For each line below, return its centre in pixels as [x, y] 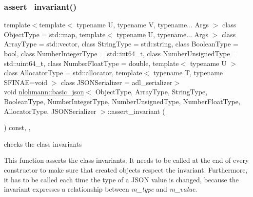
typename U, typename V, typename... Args [143, 25]
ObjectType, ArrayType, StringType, [151, 92]
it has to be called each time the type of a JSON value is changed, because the [121, 179]
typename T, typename [188, 73]
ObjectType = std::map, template [55, 34]
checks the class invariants [43, 143]
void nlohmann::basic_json [44, 92]
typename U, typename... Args [163, 34]
